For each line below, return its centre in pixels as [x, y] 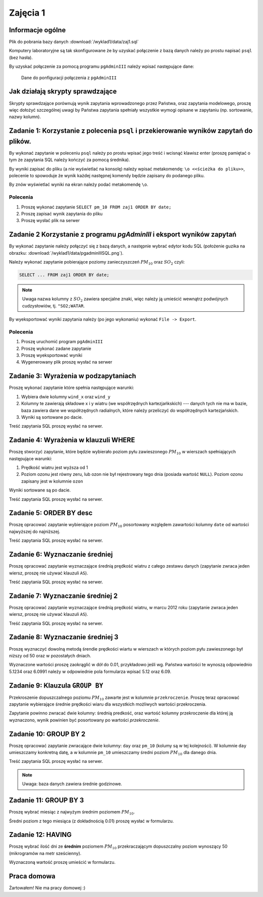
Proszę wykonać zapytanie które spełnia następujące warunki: [72, 387]
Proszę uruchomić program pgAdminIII [62, 342]
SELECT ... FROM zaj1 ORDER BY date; [64, 275]
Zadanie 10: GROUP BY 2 [47, 734]
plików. [20, 141]
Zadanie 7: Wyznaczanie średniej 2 [63, 596]
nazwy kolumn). [25, 117]
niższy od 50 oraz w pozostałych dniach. [50, 655]
